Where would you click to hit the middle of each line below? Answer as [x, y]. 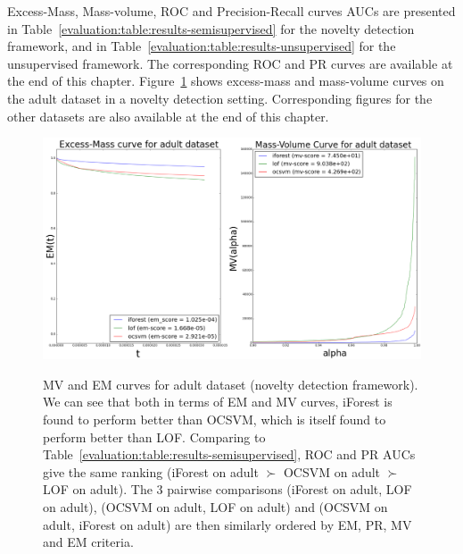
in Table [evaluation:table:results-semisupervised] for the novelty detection [211, 28]
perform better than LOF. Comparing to [154, 436]
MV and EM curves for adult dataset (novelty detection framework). [231, 384]
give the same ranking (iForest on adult [151, 471]
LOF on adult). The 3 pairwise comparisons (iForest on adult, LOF [227, 489]
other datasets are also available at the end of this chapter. [168, 116]
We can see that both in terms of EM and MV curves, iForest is [218, 402]
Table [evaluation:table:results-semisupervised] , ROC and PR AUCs [229, 454]
